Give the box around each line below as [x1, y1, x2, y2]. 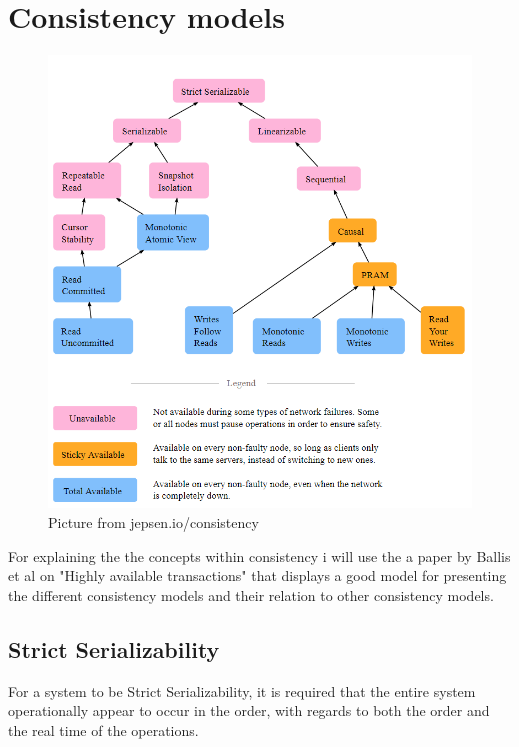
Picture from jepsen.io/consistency [48, 511, 259, 532]
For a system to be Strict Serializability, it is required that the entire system [8, 680, 476, 701]
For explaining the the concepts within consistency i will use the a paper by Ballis [8, 545, 511, 566]
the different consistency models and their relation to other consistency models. [8, 584, 494, 605]
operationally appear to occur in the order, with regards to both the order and [8, 700, 490, 721]
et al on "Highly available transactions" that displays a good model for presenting [8, 565, 507, 586]
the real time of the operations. [8, 719, 199, 740]
